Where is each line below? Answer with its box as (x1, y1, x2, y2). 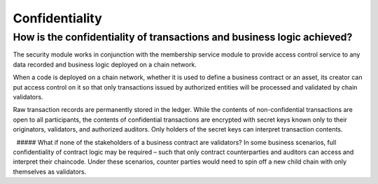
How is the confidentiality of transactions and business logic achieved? (13, 31, 353, 43)
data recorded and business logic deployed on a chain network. (13, 60, 197, 69)
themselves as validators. (13, 167, 87, 176)
